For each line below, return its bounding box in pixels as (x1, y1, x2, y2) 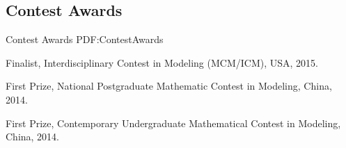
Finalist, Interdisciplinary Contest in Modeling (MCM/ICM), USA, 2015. (6, 55, 318, 69)
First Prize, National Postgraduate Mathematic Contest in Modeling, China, (6, 79, 332, 93)
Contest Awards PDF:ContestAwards (6, 32, 164, 47)
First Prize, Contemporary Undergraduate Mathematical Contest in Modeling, (6, 115, 341, 130)
